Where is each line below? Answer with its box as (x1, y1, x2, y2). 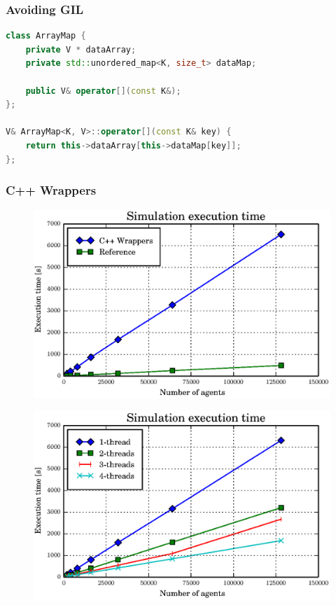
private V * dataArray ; (25, 44, 136, 55)
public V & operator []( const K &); (25, 85, 181, 96)
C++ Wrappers (6, 181, 97, 199)
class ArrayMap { (6, 31, 86, 41)
